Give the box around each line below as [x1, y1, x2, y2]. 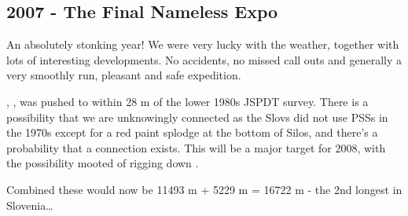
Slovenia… [6, 196, 53, 213]
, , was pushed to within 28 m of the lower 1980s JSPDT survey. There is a [6, 93, 369, 109]
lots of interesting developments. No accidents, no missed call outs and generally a [6, 51, 402, 68]
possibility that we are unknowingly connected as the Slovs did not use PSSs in [6, 108, 388, 125]
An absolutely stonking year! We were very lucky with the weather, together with [6, 36, 399, 53]
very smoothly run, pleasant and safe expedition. [6, 67, 241, 83]
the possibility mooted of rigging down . [6, 155, 199, 171]
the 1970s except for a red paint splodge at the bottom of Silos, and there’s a [6, 124, 378, 141]
